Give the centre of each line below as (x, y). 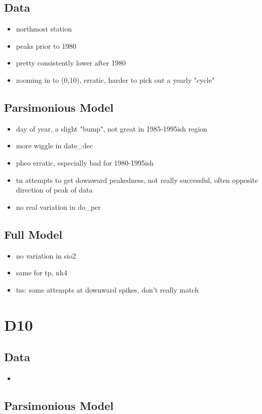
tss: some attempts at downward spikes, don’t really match (107, 289)
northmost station (44, 29)
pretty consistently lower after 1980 (71, 63)
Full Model (33, 234)
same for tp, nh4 (42, 273)
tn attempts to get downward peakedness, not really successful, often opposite (137, 180)
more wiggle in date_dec (54, 146)
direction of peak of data (54, 190)
